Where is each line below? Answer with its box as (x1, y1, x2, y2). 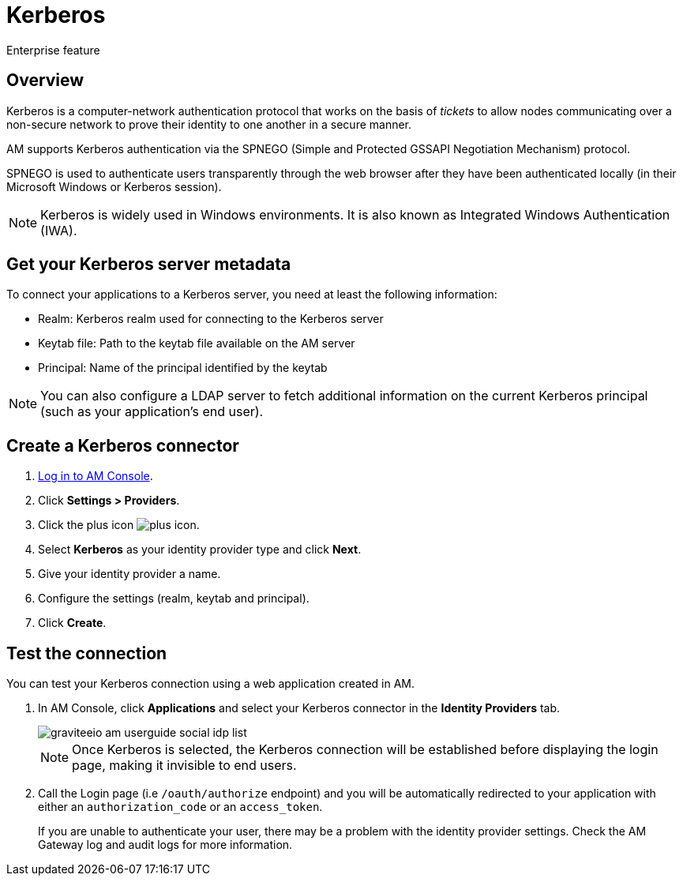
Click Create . (38, 616, 107, 630)
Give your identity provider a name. (38, 567, 221, 581)
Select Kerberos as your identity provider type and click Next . (38, 542, 362, 557)
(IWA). (40, 222, 77, 238)
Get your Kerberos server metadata (6, 254, 291, 275)
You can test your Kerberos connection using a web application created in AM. (6, 677, 415, 691)
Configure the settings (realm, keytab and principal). (38, 591, 310, 606)
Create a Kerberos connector (6, 435, 239, 456)
